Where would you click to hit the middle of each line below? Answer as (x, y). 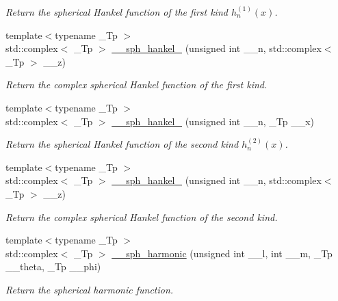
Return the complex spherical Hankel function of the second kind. (142, 217)
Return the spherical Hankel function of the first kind (117, 12)
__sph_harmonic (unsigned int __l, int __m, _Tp (222, 253)
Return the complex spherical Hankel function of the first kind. (136, 84)
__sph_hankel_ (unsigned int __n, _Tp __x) (213, 121)
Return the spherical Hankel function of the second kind (122, 144)
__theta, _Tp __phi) (53, 266)
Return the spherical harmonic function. (90, 289)
